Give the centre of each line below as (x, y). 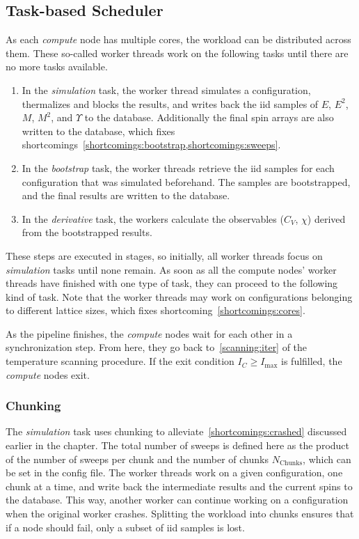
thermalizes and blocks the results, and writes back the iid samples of (170, 103)
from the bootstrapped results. (87, 232)
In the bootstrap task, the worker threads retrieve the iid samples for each (178, 167)
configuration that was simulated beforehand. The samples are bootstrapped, (186, 181)
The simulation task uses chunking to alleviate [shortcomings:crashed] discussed (176, 431)
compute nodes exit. (48, 374)
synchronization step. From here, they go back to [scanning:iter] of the (157, 347)
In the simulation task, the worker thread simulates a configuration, (166, 89)
